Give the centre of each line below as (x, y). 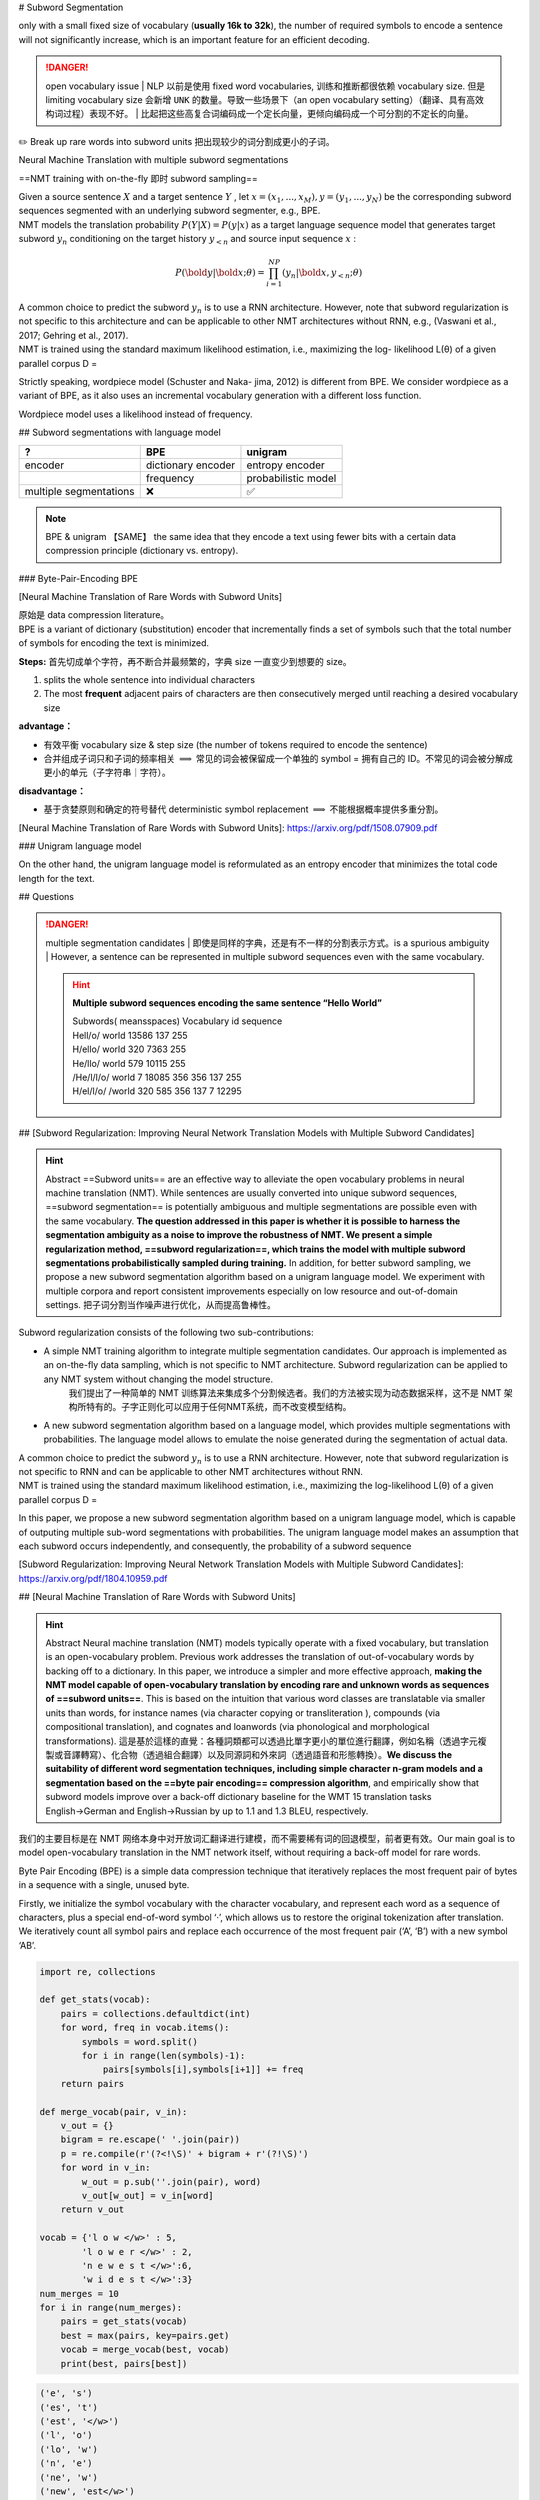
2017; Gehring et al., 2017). (73, 335)
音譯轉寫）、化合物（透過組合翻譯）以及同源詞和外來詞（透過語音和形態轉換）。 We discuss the (257, 1755)
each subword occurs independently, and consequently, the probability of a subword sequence (215, 1546)
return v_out (92, 2209)
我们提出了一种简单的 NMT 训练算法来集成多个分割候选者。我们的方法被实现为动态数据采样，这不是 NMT (285, 1393)
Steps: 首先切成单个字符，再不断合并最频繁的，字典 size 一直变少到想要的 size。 (185, 661)
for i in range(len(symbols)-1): (163, 2056)
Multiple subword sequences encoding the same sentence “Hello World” (227, 1003)
